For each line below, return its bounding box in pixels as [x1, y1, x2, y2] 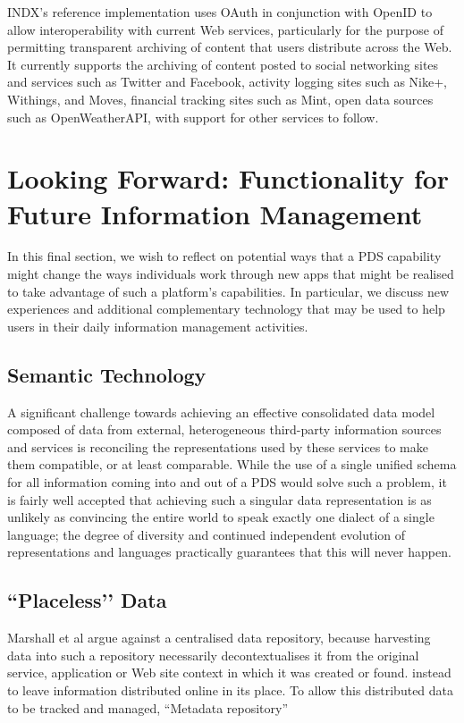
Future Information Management [7, 195, 423, 231]
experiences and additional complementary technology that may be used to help [7, 299, 445, 318]
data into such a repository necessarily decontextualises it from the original [7, 645, 419, 664]
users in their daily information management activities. [7, 316, 308, 335]
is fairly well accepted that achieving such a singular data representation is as [7, 490, 432, 509]
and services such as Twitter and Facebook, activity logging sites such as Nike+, [7, 72, 448, 91]
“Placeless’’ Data [7, 586, 167, 614]
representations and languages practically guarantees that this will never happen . [7, 542, 451, 561]
